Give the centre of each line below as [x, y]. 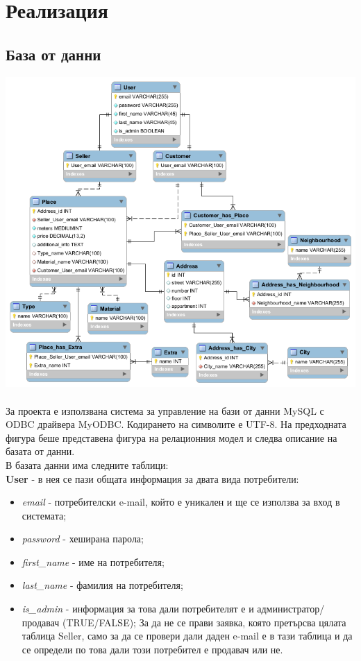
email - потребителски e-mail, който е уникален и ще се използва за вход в [181, 502]
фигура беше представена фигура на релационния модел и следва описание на [171, 437]
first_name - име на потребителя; [93, 561]
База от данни [53, 54]
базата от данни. [40, 451]
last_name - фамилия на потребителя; [102, 585]
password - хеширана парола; [83, 539]
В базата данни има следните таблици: [87, 464]
